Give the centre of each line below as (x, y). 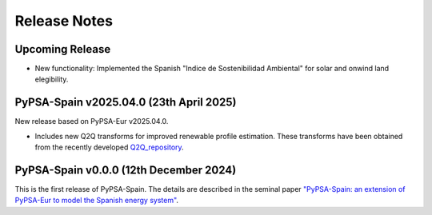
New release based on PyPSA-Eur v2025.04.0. (92, 121)
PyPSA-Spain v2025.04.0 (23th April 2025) (126, 103)
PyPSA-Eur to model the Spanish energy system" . (97, 201)
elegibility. (52, 79)
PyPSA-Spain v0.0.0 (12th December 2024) (126, 170)
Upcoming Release (63, 49)
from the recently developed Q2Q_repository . (109, 147)
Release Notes (64, 21)
